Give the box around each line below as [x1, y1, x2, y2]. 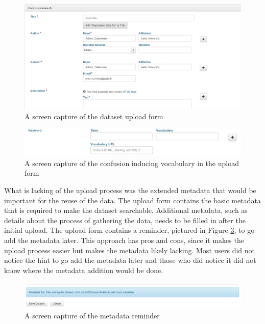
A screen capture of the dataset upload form [25, 111, 163, 121]
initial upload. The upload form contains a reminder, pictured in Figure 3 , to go [4, 225, 255, 235]
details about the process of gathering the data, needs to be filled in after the [4, 214, 246, 225]
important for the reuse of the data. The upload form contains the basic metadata [4, 195, 261, 205]
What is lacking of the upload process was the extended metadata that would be [4, 185, 256, 195]
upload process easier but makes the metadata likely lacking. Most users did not [4, 245, 255, 255]
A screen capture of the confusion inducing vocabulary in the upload [25, 157, 239, 168]
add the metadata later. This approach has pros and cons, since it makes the [4, 234, 244, 245]
